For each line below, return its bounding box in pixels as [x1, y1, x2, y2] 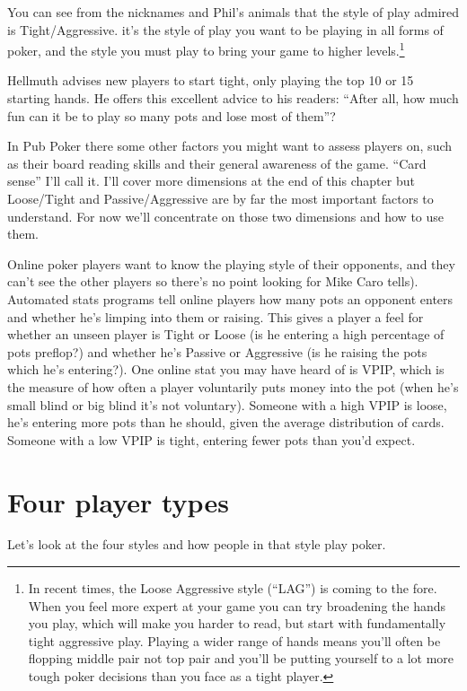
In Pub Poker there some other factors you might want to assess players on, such [7, 136, 453, 155]
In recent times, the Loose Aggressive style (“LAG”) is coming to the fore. [28, 579, 437, 598]
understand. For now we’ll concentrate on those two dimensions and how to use [7, 206, 445, 225]
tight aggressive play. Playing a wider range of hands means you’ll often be [28, 631, 441, 650]
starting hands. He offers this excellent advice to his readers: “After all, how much [7, 89, 459, 108]
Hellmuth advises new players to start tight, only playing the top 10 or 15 [7, 71, 414, 90]
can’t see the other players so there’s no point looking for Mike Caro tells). [7, 272, 419, 291]
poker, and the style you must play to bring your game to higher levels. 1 [7, 39, 405, 59]
